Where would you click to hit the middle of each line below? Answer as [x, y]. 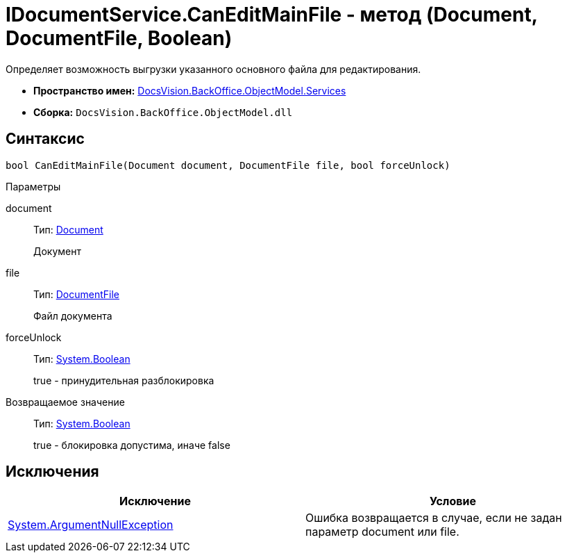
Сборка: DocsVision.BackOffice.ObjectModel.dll [163, 112]
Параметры [33, 186]
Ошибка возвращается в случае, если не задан [434, 518]
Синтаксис [45, 139]
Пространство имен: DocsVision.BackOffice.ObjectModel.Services [190, 90]
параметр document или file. [382, 532]
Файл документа [73, 315]
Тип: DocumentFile [76, 294]
